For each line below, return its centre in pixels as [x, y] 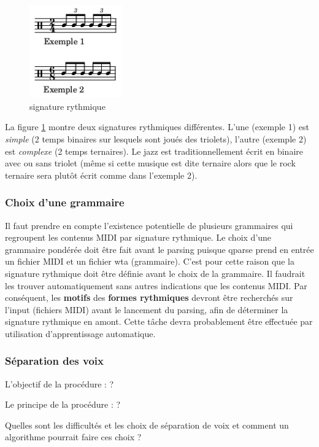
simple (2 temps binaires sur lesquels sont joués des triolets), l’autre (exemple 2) [156, 138]
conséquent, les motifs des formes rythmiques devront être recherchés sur [149, 297]
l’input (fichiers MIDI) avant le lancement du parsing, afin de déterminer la [147, 309]
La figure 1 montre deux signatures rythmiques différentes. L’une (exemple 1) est [157, 127]
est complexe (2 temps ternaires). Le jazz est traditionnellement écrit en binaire [154, 151]
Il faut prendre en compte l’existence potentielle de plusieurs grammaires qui [149, 225]
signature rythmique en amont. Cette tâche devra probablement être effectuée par [159, 321]
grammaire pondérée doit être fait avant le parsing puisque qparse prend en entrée [159, 249]
